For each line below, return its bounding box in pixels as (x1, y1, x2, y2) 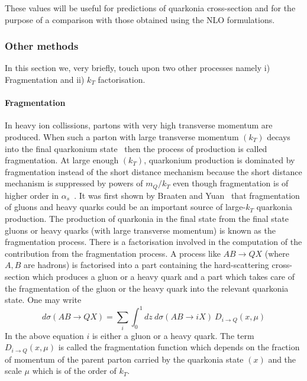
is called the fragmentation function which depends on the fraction (58, 341, 300, 353)
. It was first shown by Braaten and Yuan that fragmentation (74, 189, 300, 201)
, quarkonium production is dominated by (144, 154, 295, 166)
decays (267, 130, 290, 143)
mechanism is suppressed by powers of (5, 177, 143, 189)
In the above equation (5, 329, 84, 341)
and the (268, 353, 296, 365)
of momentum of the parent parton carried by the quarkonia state (5, 353, 244, 365)
